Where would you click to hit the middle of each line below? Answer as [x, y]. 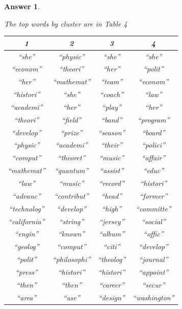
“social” [153, 221]
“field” [71, 119]
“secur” [153, 284]
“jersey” [112, 221]
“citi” [112, 246]
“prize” [71, 132]
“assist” [112, 170]
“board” [153, 132]
